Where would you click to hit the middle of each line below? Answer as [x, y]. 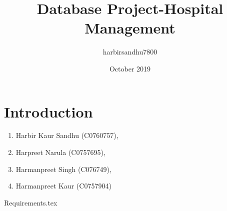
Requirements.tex [31, 202]
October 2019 [130, 68]
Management [130, 28]
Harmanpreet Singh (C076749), [63, 169]
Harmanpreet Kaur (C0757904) [63, 186]
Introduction [48, 111]
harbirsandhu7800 [130, 52]
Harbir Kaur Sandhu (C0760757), [67, 135]
